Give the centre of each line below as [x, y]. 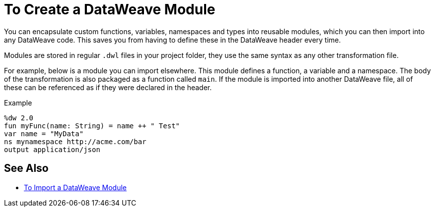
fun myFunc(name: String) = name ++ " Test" [92, 126]
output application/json [52, 149]
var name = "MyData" [44, 133]
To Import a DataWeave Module [75, 187]
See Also [26, 168]
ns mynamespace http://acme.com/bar [75, 141]
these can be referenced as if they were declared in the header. [108, 87]
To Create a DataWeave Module [110, 9]
